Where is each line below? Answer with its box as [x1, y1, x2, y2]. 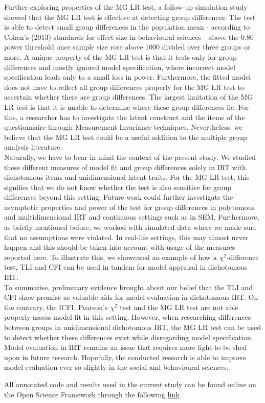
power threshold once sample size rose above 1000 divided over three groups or [4, 41, 251, 52]
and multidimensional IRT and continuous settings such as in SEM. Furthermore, [4, 211, 259, 222]
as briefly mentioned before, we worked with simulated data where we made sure [4, 222, 257, 232]
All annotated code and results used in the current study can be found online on [4, 378, 256, 389]
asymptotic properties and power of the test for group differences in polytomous [4, 201, 255, 212]
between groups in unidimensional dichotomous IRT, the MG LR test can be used [4, 322, 261, 332]
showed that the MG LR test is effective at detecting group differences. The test [4, 11, 256, 22]
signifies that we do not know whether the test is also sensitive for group [4, 181, 231, 192]
